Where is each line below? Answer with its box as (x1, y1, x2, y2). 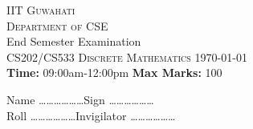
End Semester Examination (6, 33, 141, 50)
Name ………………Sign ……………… (6, 91, 154, 107)
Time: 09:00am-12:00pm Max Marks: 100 (6, 64, 222, 81)
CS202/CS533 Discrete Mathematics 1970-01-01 (6, 48, 247, 65)
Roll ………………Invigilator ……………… (6, 107, 176, 123)
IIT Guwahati (6, 2, 75, 18)
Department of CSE (6, 17, 108, 34)
